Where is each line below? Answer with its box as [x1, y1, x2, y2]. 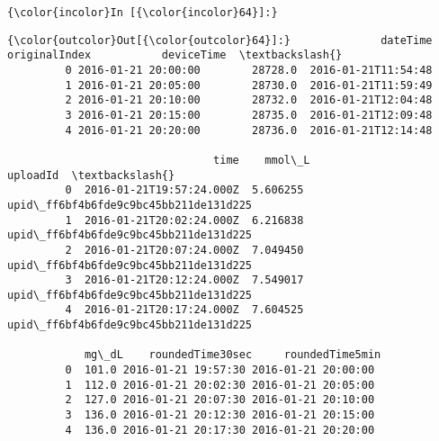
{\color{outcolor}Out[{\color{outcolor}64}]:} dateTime [7, 33, 433, 47]
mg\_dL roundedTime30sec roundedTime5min [84, 348, 381, 362]
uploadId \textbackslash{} [7, 168, 175, 182]
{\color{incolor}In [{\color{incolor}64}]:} [7, 6, 278, 19]
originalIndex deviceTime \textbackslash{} [7, 49, 343, 62]
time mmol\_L [213, 153, 310, 166]
